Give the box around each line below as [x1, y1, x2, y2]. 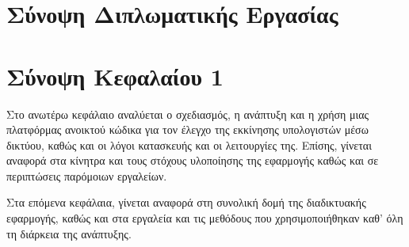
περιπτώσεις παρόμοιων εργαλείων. [6, 167, 167, 184]
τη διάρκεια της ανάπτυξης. [6, 225, 132, 241]
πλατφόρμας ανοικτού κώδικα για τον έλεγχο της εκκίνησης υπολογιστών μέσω [6, 121, 369, 138]
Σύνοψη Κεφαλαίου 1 [6, 59, 224, 92]
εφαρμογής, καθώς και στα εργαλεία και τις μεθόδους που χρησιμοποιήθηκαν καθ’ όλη [6, 210, 403, 226]
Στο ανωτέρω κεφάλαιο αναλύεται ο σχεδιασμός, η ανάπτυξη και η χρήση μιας [6, 105, 369, 122]
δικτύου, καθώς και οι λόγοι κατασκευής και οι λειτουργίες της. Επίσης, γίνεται [6, 136, 372, 153]
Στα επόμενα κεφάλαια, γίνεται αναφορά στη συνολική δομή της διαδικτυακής [6, 194, 366, 211]
